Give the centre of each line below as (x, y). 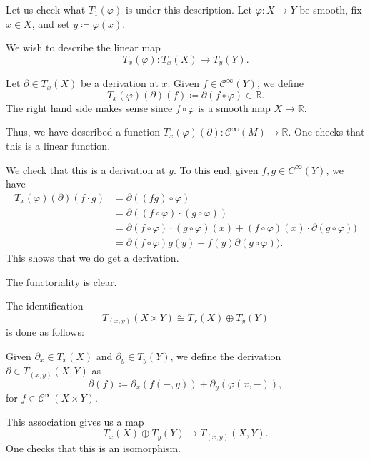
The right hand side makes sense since (89, 107)
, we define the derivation (226, 356)
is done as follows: (45, 332)
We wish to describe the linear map (83, 47)
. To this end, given (216, 169)
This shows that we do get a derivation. (92, 257)
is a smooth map (234, 107)
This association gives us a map (75, 421)
